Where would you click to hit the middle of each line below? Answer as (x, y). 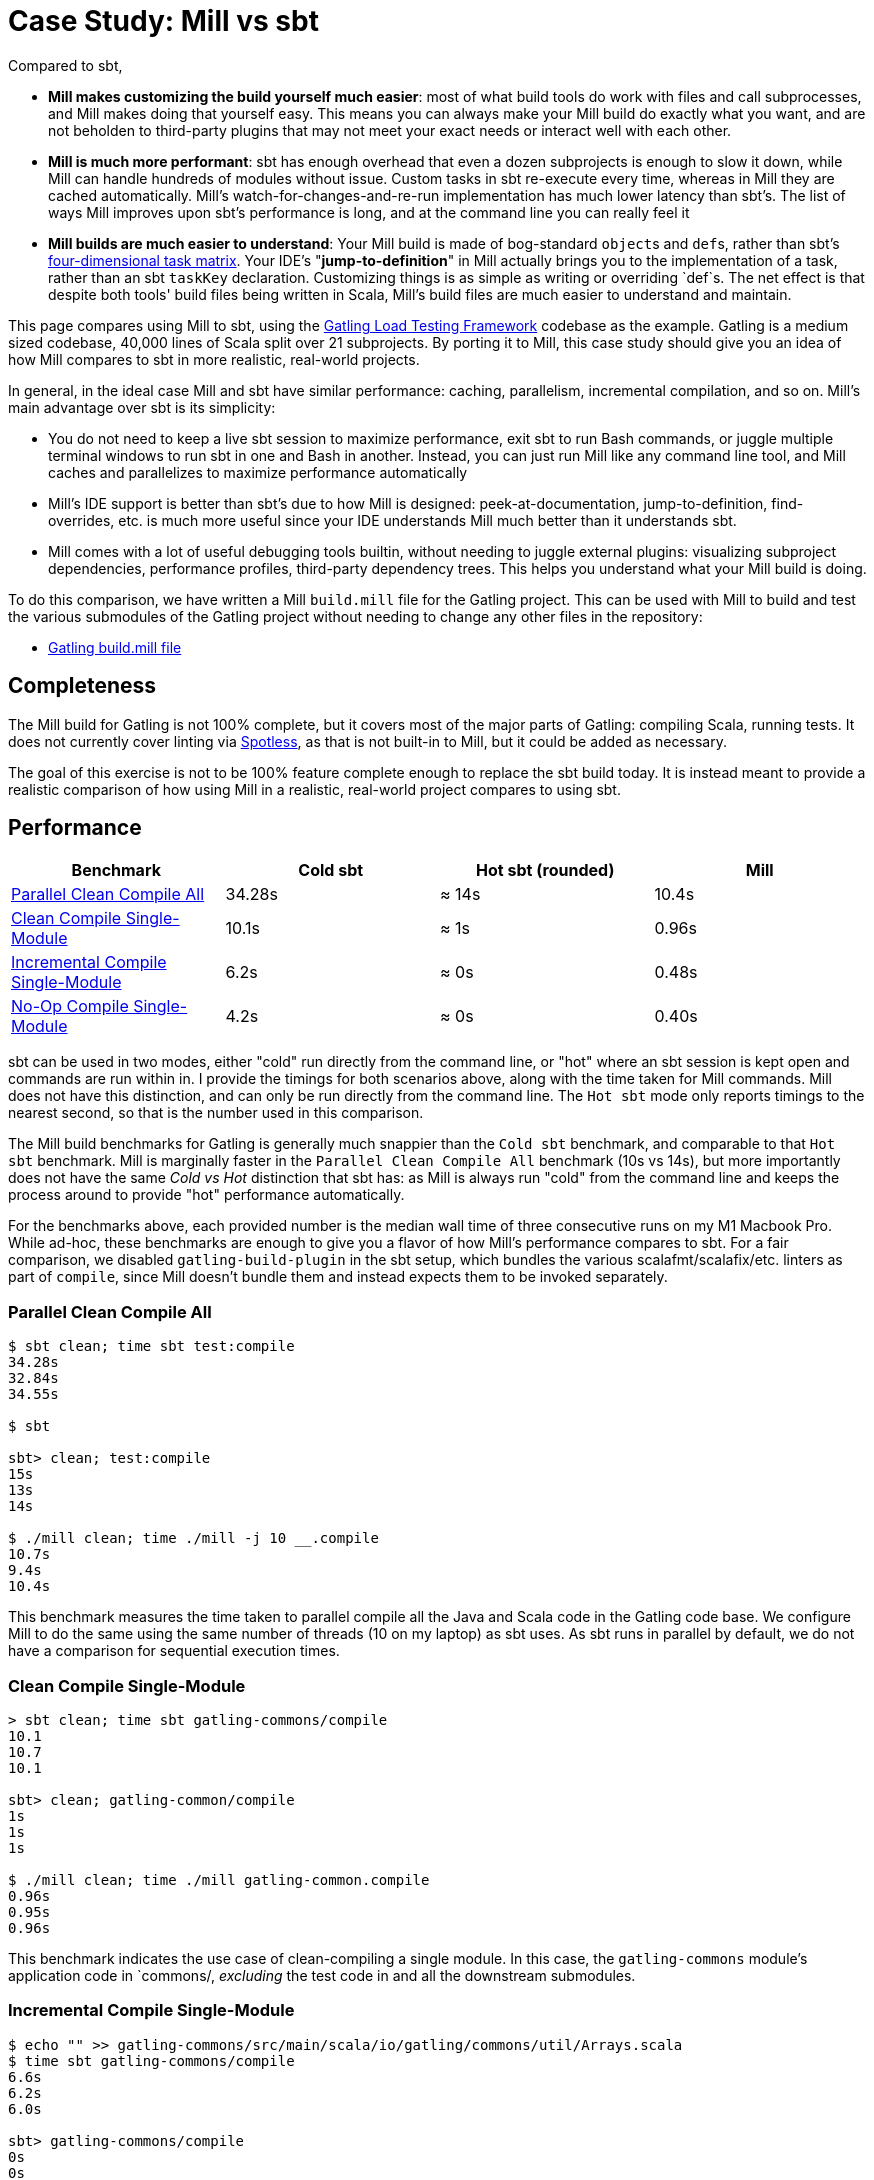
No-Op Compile (70, 1006)
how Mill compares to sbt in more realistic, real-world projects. (214, 359)
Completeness (82, 686)
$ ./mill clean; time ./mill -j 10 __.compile (193, 1538)
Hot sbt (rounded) (545, 870)
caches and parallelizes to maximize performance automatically (258, 472)
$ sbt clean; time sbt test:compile (151, 1346)
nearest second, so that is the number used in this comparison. (216, 1113)
